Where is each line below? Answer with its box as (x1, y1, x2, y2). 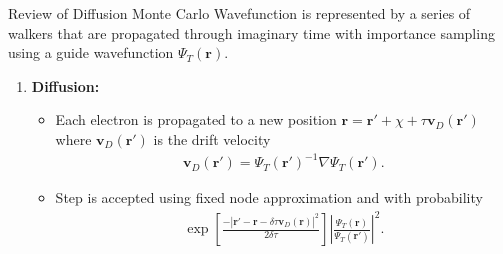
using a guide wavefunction (8, 42, 174, 63)
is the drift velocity (153, 128, 271, 149)
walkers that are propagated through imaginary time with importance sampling (8, 22, 495, 43)
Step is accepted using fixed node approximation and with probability (55, 187, 483, 208)
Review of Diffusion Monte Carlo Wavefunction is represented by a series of (8, 3, 471, 23)
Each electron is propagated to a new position (55, 109, 337, 130)
